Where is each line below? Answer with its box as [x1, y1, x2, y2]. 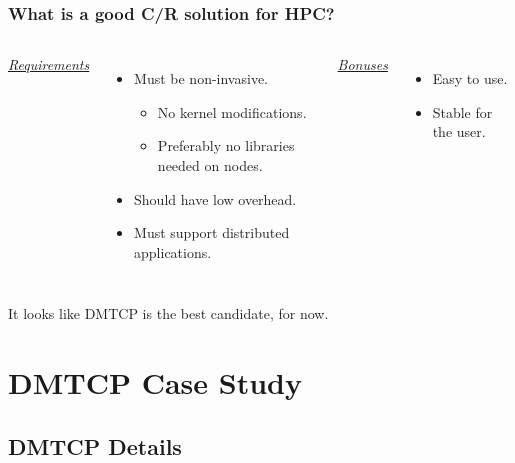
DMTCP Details [8, 430, 182, 461]
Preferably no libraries [157, 135, 295, 156]
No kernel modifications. [157, 101, 307, 122]
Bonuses [337, 54, 388, 75]
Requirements [8, 54, 90, 75]
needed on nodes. [157, 155, 263, 175]
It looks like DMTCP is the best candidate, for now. [8, 303, 329, 324]
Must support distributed [134, 222, 290, 243]
